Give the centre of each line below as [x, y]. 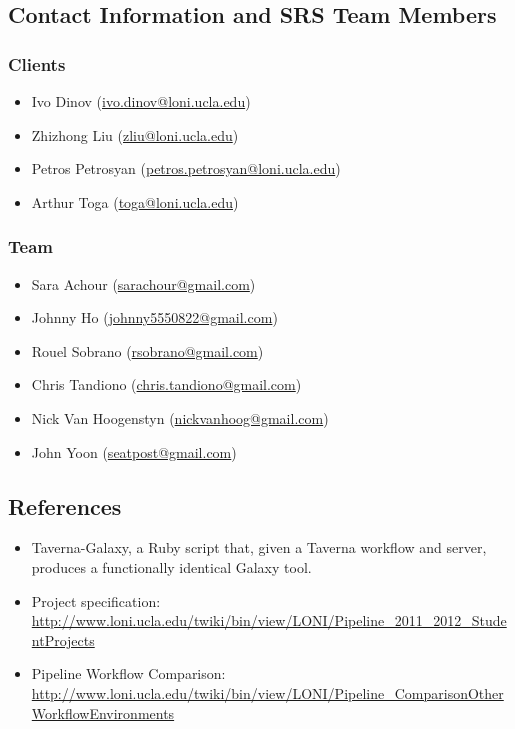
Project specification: [96, 600]
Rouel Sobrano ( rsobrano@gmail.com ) [147, 350]
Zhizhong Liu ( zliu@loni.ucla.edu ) [135, 134]
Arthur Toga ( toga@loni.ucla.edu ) [135, 201]
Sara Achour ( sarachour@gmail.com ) [143, 283]
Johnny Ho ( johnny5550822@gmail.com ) [154, 317]
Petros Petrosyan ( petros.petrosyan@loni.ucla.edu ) [186, 168]
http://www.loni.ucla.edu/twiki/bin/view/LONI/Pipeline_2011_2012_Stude [269, 620]
